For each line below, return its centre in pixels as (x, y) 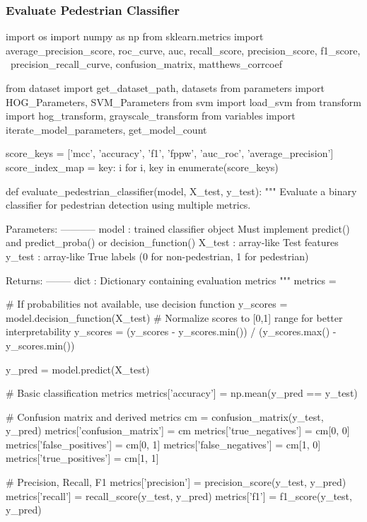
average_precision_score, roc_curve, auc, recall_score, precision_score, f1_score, (183, 50)
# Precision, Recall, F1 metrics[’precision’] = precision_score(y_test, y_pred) (176, 482)
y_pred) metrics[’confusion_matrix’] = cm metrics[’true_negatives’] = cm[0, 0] (178, 430)
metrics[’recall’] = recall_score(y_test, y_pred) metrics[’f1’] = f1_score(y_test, (179, 495)
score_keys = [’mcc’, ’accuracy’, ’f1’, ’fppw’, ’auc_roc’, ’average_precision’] (170, 153)
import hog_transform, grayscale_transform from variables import (151, 116)
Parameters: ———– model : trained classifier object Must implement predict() (178, 228)
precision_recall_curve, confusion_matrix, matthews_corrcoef (146, 64)
